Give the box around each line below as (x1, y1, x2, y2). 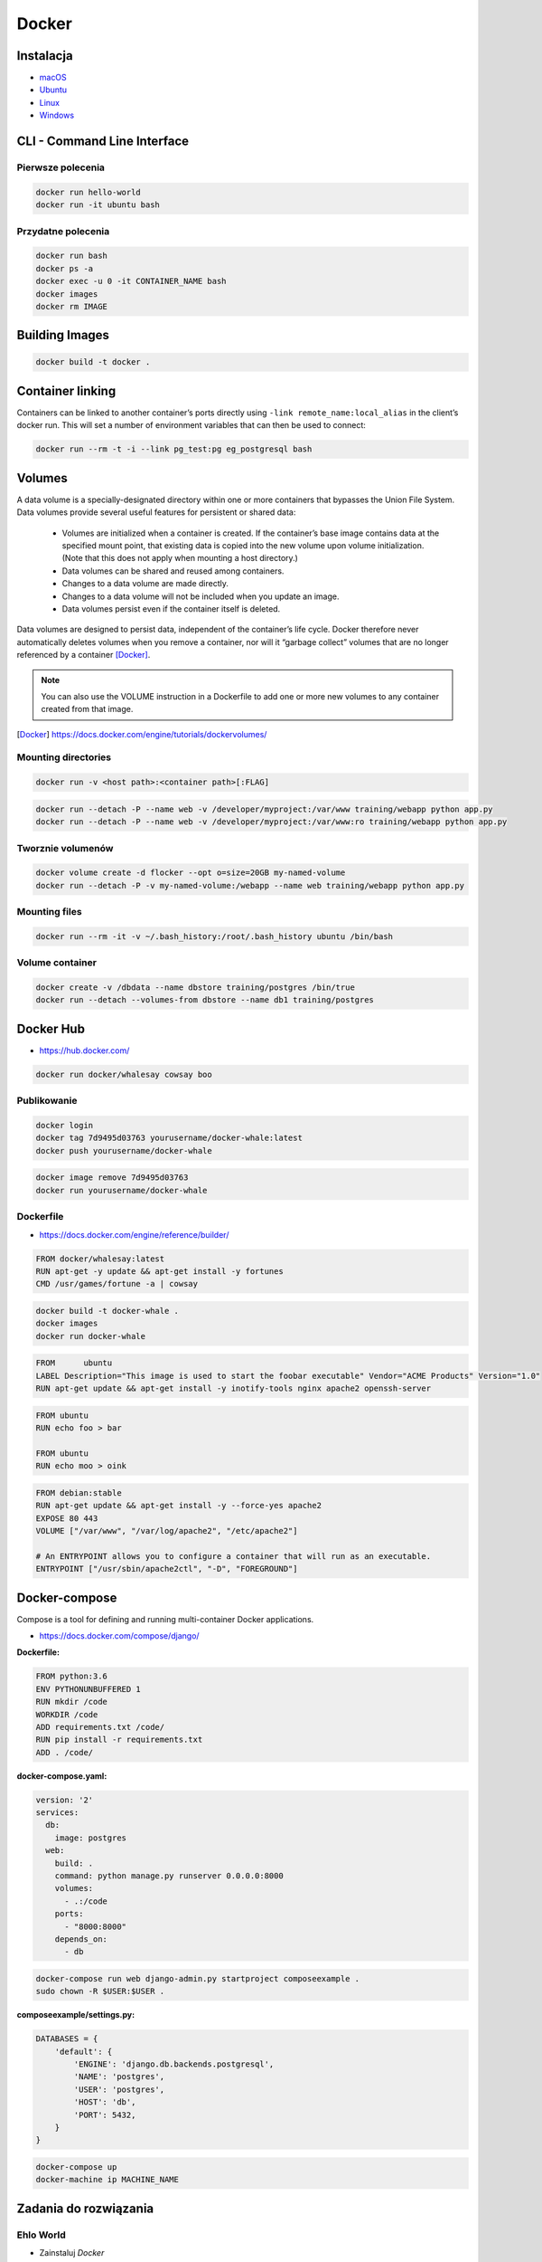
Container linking (16, 383, 117, 398)
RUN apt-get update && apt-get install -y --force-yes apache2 (35, 1500, 322, 1511)
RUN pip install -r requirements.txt (35, 1735, 203, 1745)
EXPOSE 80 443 (35, 1513, 98, 1524)
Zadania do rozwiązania (16, 2200, 154, 2216)
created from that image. (41, 704, 134, 715)
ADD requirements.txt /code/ (35, 1722, 165, 1732)
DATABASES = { (35, 2034, 98, 2044)
